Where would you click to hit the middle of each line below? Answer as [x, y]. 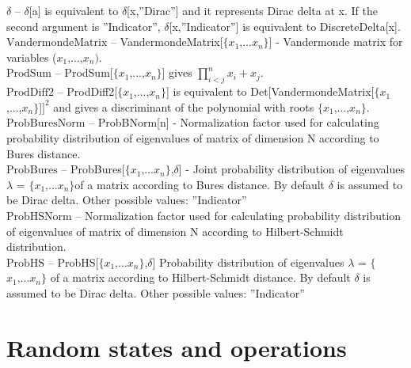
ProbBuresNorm [46, 124]
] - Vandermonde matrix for [336, 42]
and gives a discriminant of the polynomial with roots [184, 106]
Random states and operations [177, 347]
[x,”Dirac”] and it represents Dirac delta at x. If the [252, 10]
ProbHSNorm [39, 216]
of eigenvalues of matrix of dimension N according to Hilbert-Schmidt [175, 231]
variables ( [32, 57]
